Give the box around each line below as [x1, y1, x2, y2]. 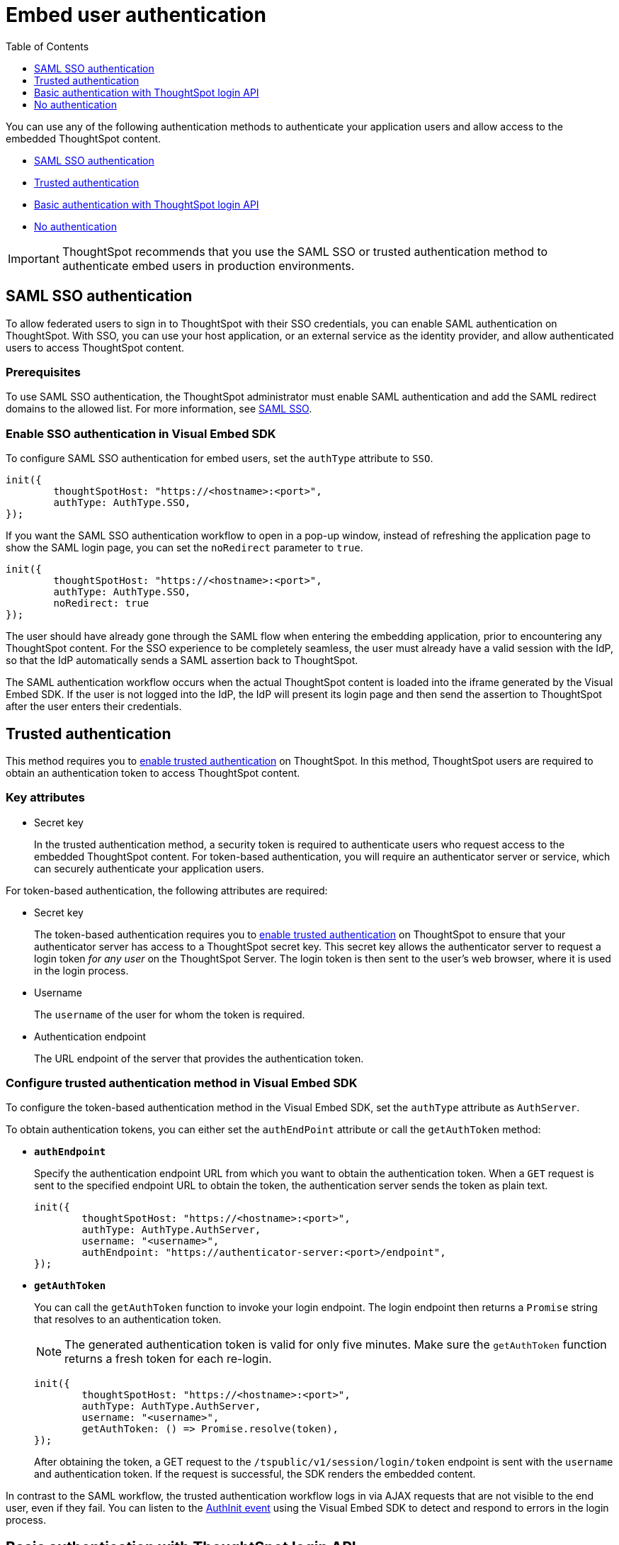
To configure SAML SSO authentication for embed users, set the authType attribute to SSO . [6, 452, 433, 465]
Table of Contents [6, 40, 89, 52]
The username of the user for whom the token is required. [34, 1008, 305, 1021]
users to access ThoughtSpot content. [6, 341, 184, 354]
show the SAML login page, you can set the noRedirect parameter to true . [6, 541, 363, 554]
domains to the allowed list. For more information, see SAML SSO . [6, 403, 312, 415]
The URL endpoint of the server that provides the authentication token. [34, 1052, 364, 1064]
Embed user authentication [6, 3, 266, 27]
